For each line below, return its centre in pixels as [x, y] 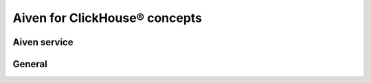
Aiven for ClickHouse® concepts [108, 18]
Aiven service [43, 42]
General [30, 64]
